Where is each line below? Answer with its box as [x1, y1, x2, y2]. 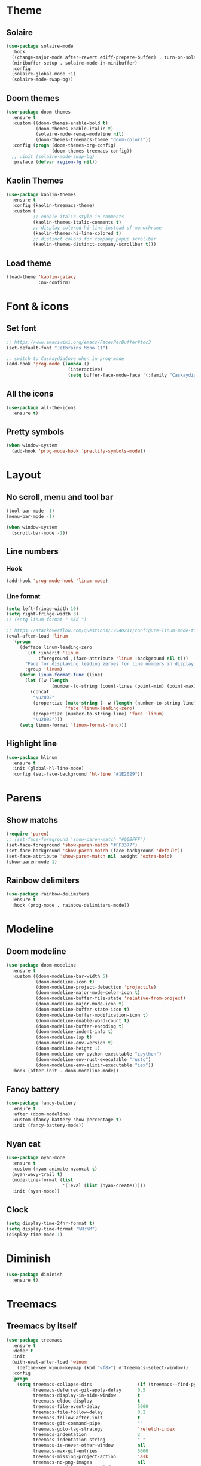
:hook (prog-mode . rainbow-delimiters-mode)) [11, 903, 130, 909]
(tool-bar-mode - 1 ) [6, 508, 55, 514]
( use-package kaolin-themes [6, 191, 77, 197]
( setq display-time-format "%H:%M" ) [6, 1226, 98, 1232]
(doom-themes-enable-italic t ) [35, 126, 114, 132]
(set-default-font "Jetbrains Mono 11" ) [6, 345, 109, 351]
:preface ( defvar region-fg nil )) [11, 159, 98, 165]
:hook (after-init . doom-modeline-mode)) [11, 1068, 119, 1074]
